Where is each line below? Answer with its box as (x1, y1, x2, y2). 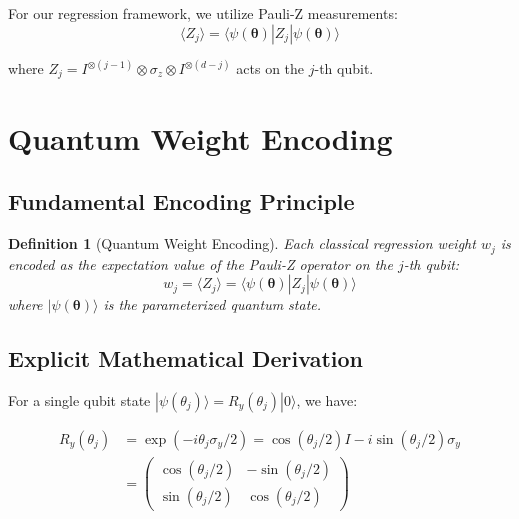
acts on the (236, 58, 305, 79)
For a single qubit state (8, 389, 151, 410)
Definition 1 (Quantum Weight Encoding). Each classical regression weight (8, 233, 476, 254)
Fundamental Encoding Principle (8, 186, 355, 217)
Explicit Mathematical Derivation (8, 343, 363, 374)
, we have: (296, 389, 358, 410)
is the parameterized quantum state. (103, 294, 322, 315)
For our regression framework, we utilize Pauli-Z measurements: (8, 3, 398, 23)
